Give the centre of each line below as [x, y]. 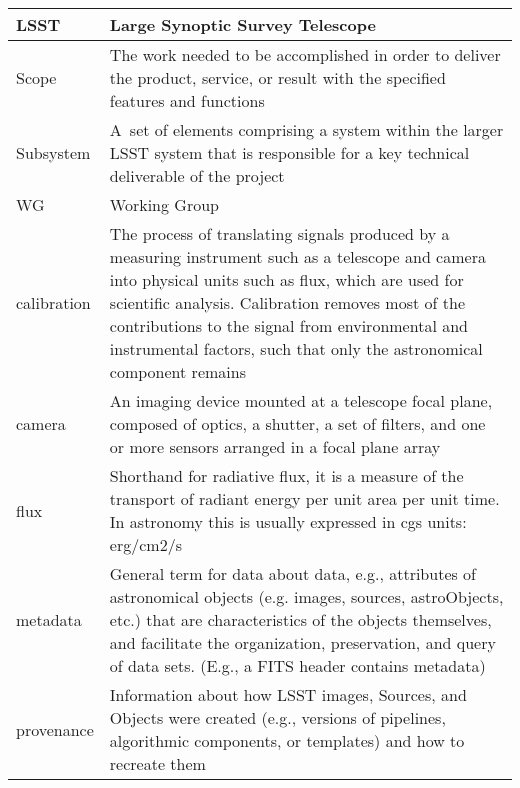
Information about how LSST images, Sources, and [288, 694]
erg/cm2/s [145, 544]
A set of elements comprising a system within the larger [306, 129]
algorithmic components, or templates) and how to [287, 740]
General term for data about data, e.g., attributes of [293, 573]
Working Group [164, 204]
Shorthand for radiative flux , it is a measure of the [286, 475]
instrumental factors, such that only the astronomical [296, 348]
